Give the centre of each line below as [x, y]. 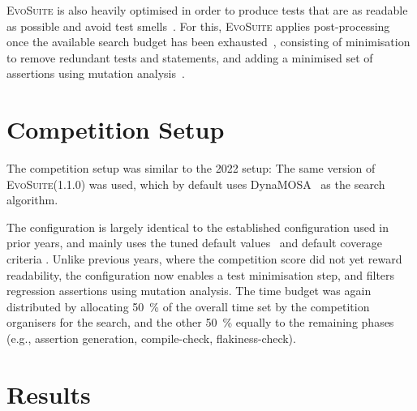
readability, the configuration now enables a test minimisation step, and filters [201, 274]
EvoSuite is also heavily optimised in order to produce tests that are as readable [207, 10]
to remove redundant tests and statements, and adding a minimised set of [190, 57]
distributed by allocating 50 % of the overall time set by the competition [188, 306]
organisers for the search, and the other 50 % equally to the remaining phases [200, 322]
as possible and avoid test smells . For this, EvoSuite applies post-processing [198, 26]
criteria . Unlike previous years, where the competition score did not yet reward [204, 259]
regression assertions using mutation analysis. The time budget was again [189, 291]
